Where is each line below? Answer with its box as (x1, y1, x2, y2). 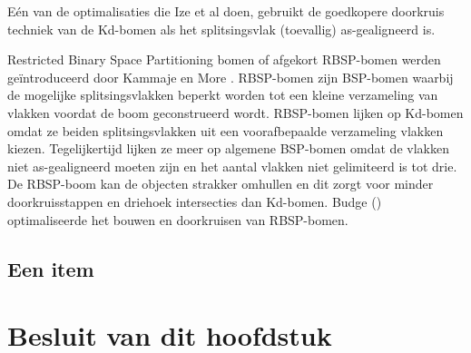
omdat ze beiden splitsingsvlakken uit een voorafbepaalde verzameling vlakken (7, 121, 444, 140)
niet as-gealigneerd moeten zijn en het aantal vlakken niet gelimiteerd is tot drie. (7, 156, 457, 175)
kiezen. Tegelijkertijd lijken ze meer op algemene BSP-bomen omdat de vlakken (7, 139, 449, 158)
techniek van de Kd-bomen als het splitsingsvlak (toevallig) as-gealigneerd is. (7, 19, 436, 38)
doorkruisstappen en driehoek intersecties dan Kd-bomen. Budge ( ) (7, 191, 382, 211)
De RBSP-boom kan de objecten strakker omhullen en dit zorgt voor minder (7, 174, 434, 193)
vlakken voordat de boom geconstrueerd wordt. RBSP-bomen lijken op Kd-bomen (7, 103, 464, 122)
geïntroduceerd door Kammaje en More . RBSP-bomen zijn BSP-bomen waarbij (7, 67, 454, 86)
